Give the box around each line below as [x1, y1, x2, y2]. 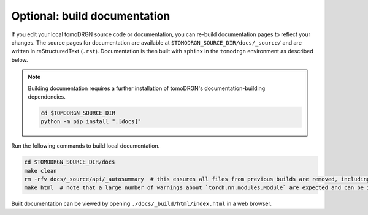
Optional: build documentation [11, 9, 171, 23]
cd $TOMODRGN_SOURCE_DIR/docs [24, 159, 115, 165]
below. [11, 56, 28, 64]
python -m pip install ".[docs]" [40, 118, 141, 125]
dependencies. [28, 92, 66, 100]
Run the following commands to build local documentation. [11, 142, 160, 149]
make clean [24, 167, 57, 174]
